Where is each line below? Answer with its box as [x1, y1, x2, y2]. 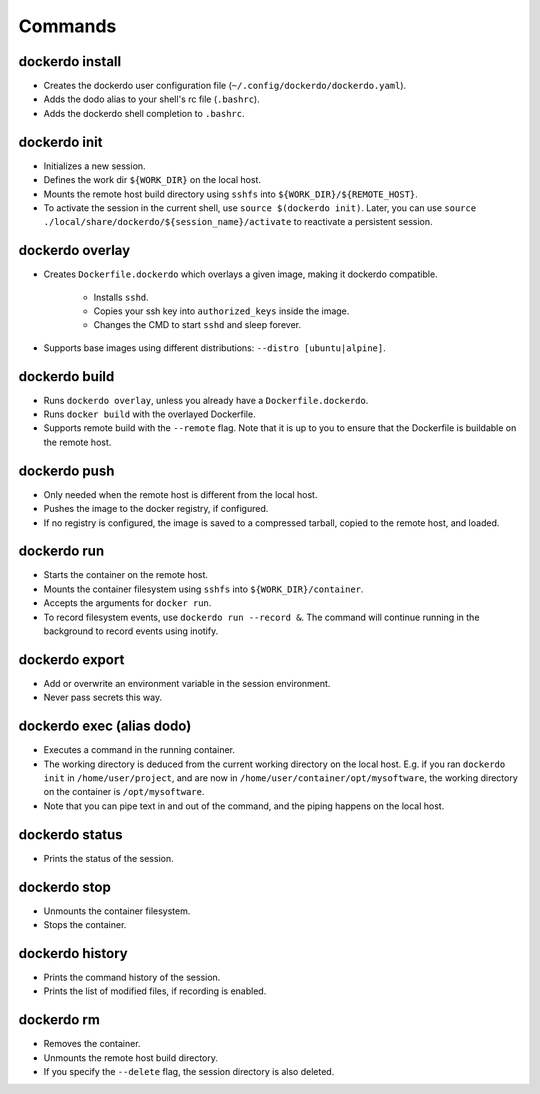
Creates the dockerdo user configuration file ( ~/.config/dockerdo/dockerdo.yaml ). [43, 80, 407, 92]
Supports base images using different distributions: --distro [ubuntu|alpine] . [43, 341, 387, 354]
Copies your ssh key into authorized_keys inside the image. [93, 305, 350, 317]
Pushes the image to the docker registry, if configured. [43, 503, 269, 515]
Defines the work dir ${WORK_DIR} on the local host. [43, 174, 262, 186]
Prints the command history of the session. [43, 971, 221, 983]
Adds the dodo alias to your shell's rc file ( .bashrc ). [43, 93, 260, 105]
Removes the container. [43, 1038, 141, 1050]
